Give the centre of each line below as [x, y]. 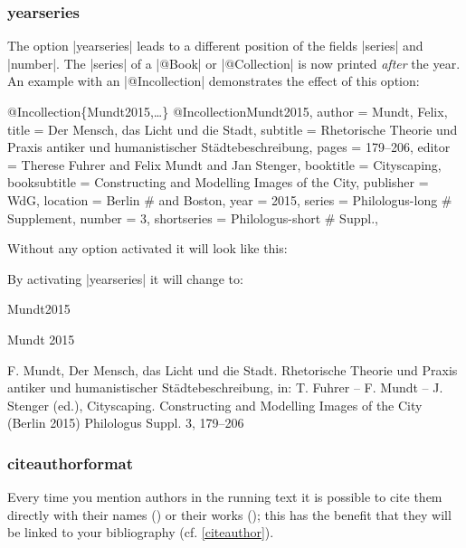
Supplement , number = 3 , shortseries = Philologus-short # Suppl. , [193, 217]
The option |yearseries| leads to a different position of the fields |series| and [215, 46]
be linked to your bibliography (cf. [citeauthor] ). [141, 532]
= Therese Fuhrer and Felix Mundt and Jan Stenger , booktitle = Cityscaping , [224, 164]
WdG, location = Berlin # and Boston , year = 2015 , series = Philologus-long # [230, 199]
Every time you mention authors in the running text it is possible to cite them [225, 497]
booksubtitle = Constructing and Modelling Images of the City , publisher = [218, 182]
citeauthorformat [71, 463]
